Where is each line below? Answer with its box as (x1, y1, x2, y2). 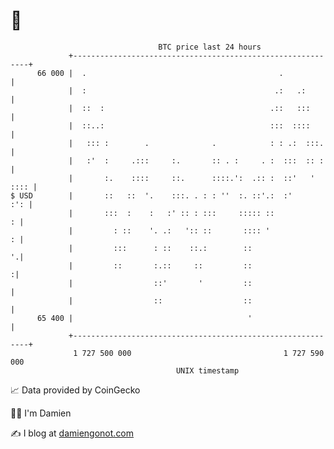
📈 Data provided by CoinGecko (10, 384, 141, 396)
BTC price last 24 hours (158, 42, 262, 52)
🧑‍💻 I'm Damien (10, 407, 72, 419)
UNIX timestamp (175, 365, 240, 376)
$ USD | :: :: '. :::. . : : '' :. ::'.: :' (10, 190, 293, 201)
